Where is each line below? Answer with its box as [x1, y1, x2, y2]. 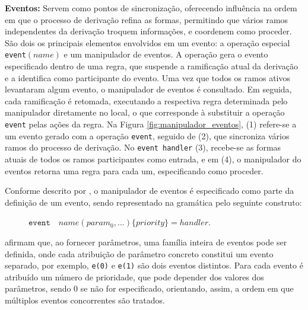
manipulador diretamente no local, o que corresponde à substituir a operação [5, 106, 285, 119]
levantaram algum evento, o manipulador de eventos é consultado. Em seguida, [5, 83, 292, 95]
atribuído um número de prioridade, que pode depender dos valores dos [5, 270, 264, 283]
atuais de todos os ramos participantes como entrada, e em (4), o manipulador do [5, 152, 301, 165]
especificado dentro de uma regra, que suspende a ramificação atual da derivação [5, 60, 298, 72]
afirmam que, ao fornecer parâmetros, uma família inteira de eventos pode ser [5, 235, 287, 248]
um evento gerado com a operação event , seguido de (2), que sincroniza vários [5, 129, 290, 142]
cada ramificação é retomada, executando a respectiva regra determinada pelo [5, 94, 288, 107]
